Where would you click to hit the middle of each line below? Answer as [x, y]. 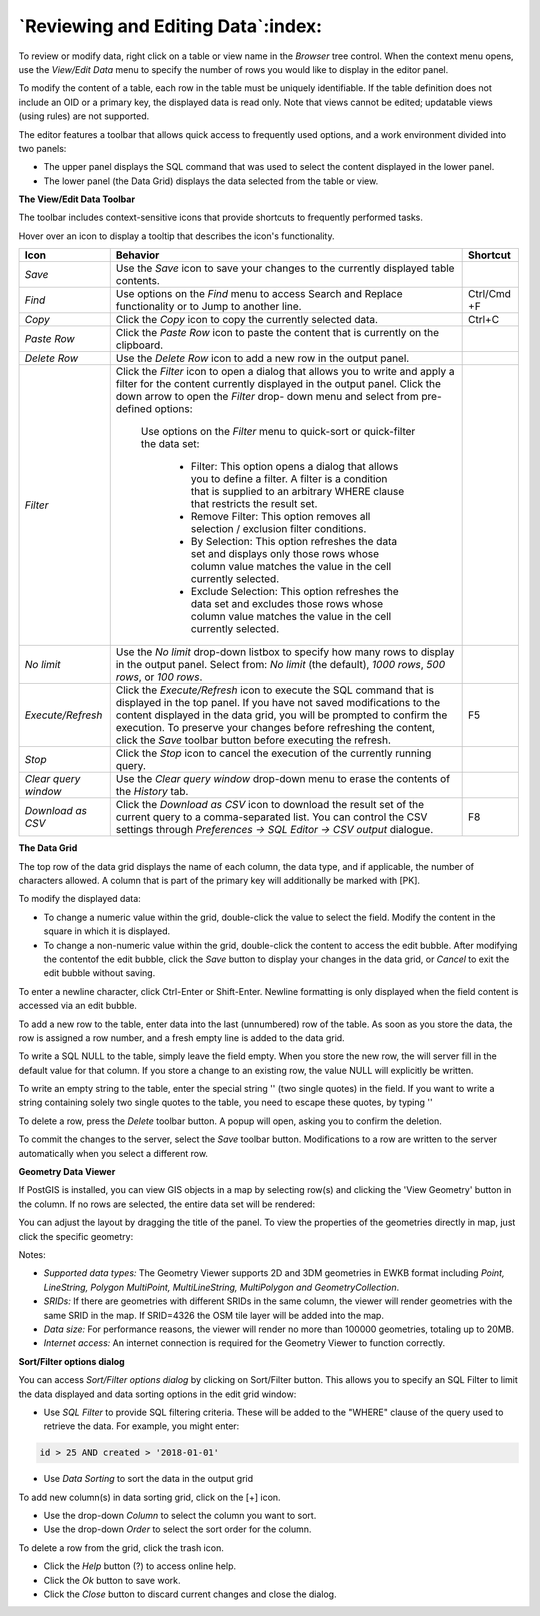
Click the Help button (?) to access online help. [140, 1566]
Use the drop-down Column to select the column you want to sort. [180, 1516]
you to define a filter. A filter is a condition [289, 479]
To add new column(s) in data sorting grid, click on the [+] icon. [149, 1497]
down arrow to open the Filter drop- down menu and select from [267, 397]
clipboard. [139, 345]
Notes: [32, 1254]
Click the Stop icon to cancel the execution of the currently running [273, 753]
